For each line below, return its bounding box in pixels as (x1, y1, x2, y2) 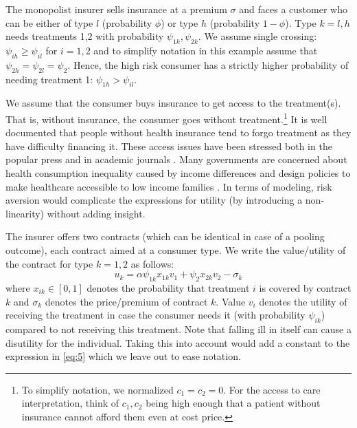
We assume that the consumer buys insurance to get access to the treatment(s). (5, 96, 341, 110)
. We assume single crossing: (198, 29, 317, 43)
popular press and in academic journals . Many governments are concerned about (5, 152, 347, 167)
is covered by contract (259, 280, 352, 295)
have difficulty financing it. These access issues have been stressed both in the (5, 138, 332, 153)
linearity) (5, 206, 45, 220)
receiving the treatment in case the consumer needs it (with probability (5, 308, 306, 322)
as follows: (130, 256, 174, 270)
